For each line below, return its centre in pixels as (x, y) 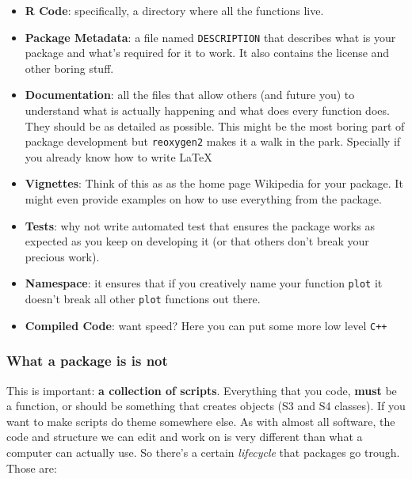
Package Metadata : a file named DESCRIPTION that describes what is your (210, 37)
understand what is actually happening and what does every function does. (207, 110)
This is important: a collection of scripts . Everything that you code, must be (202, 390)
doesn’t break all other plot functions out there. (143, 299)
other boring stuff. (69, 68)
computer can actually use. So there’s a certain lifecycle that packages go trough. (203, 452)
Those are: (32, 468)
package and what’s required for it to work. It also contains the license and (207, 53)
